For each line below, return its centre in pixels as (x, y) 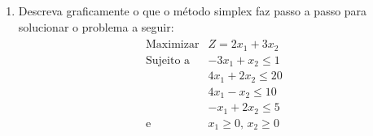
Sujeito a (168, 60)
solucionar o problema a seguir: (96, 26)
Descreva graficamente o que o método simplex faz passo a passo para (193, 11)
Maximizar (173, 45)
